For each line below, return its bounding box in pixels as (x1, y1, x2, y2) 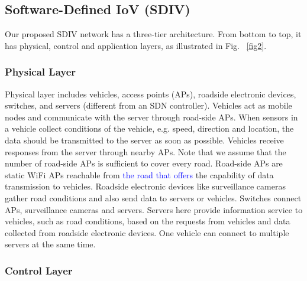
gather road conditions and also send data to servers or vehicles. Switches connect (5, 191, 302, 204)
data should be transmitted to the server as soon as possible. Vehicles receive (5, 133, 284, 146)
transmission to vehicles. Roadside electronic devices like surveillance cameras (5, 180, 286, 192)
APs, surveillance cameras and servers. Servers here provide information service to (5, 203, 303, 215)
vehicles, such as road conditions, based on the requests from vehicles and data (5, 215, 290, 227)
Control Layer (5, 263, 73, 277)
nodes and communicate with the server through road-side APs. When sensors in (5, 110, 298, 123)
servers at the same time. (5, 238, 96, 250)
